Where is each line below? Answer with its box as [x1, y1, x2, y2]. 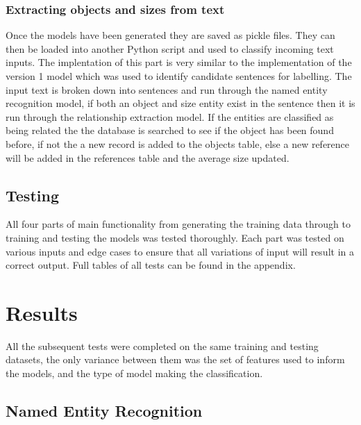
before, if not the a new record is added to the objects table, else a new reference [6, 136, 350, 151]
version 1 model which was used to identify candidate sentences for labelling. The [6, 69, 352, 83]
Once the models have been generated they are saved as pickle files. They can [6, 28, 335, 42]
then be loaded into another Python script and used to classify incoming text [6, 41, 334, 56]
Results [6, 298, 78, 326]
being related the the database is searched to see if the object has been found [6, 123, 334, 137]
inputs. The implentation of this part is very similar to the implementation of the [6, 55, 352, 69]
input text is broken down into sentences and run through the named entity [6, 82, 328, 97]
